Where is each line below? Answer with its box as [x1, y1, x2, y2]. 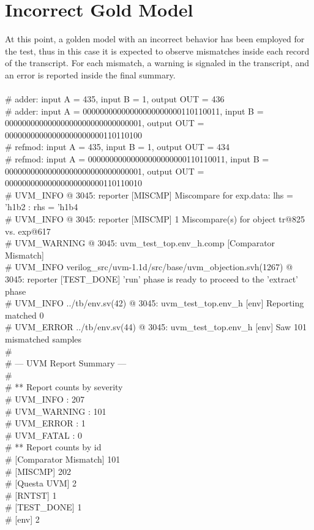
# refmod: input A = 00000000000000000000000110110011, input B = [5, 153, 269, 165]
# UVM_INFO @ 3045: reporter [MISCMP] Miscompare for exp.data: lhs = [5, 188, 293, 201]
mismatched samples [5, 332, 82, 345]
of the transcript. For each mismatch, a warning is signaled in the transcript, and [5, 56, 310, 69]
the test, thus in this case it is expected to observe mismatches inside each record [5, 44, 310, 57]
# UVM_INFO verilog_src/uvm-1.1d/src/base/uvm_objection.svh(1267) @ [5, 260, 293, 273]
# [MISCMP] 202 [5, 464, 71, 477]
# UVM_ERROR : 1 [5, 417, 86, 430]
